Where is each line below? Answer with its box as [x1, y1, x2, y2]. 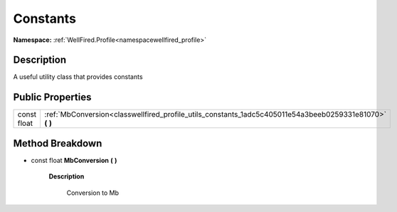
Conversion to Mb [66, 189, 120, 197]
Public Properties [13, 91, 92, 103]
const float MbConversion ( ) [31, 156, 117, 164]
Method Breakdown [13, 137, 102, 149]
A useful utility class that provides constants [13, 73, 143, 81]
